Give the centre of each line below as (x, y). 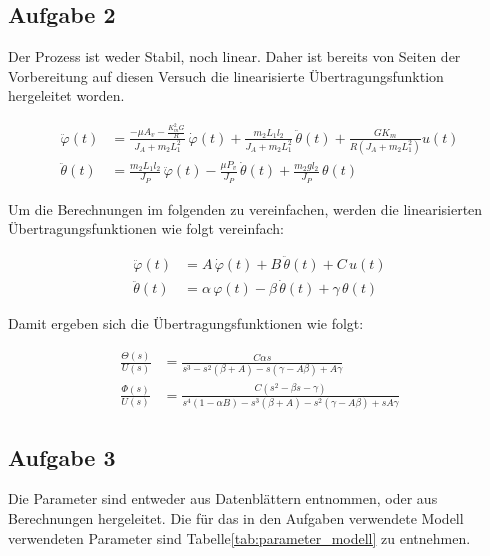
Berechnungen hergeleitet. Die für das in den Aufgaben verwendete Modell (236, 517)
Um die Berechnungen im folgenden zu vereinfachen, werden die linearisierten (245, 208)
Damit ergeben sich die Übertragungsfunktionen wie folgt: (186, 323)
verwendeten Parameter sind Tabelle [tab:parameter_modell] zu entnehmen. (239, 537)
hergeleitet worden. (66, 95)
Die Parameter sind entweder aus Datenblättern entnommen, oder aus (223, 498)
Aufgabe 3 (62, 456)
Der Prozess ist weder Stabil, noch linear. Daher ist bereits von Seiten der (234, 56)
